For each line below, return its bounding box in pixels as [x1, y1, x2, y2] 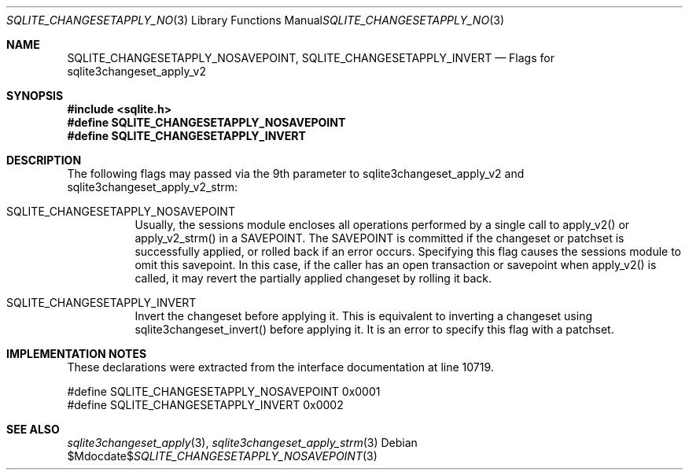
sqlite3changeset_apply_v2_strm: [67, 180, 238, 194]
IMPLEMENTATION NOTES [6, 347, 147, 360]
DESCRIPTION [6, 153, 82, 167]
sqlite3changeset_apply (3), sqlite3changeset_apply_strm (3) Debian [67, 436, 418, 449]
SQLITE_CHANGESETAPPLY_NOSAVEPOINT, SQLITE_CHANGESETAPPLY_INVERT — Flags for [67, 51, 555, 65]
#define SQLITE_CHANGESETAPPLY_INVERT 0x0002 [67, 398, 344, 411]
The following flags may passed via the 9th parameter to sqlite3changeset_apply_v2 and [67, 167, 525, 180]
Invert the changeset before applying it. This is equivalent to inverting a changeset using [134, 309, 593, 323]
